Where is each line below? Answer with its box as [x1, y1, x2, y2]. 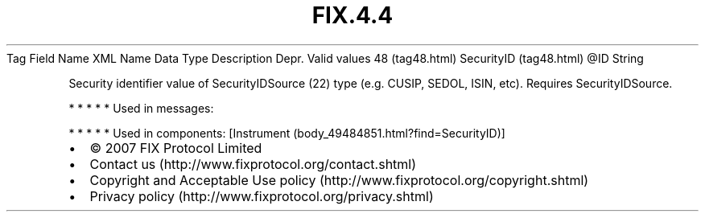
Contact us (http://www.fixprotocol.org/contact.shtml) [89, 155, 417, 172]
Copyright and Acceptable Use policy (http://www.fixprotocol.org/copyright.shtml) [89, 171, 589, 188]
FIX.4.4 [311, 2, 394, 29]
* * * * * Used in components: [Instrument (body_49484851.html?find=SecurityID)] [68, 125, 505, 140]
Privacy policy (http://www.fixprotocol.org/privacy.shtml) [89, 187, 434, 204]
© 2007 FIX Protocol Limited [89, 139, 262, 156]
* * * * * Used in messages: [68, 101, 214, 115]
